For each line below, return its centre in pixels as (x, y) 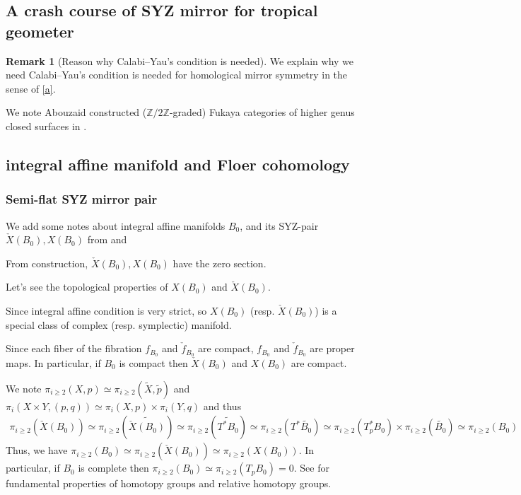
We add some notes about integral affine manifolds (116, 225)
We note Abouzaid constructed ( (76, 112)
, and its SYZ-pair (279, 225)
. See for (311, 468)
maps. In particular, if (53, 362)
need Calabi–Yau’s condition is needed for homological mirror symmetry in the (177, 75)
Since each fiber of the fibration (74, 348)
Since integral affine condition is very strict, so (106, 310)
